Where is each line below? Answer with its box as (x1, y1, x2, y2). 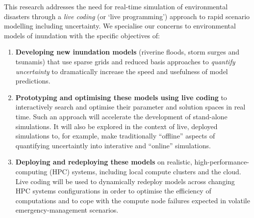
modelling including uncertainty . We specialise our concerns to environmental (4, 21, 236, 31)
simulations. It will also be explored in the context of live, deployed (15, 121, 218, 131)
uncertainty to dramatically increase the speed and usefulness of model (15, 66, 228, 76)
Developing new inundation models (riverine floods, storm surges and (15, 47, 240, 57)
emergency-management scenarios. (15, 205, 119, 215)
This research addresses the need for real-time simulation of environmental (4, 1, 228, 11)
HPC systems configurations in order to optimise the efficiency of (15, 186, 211, 196)
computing (15, 166, 48, 176)
